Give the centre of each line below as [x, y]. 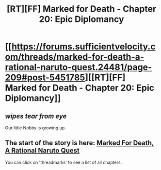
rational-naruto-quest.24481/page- [79, 67]
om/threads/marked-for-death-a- [75, 57]
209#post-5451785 [45, 77]
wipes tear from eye [36, 116]
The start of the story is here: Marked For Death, [80, 143]
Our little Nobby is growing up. [36, 128]
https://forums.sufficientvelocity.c [84, 47]
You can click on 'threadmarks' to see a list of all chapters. [64, 162]
